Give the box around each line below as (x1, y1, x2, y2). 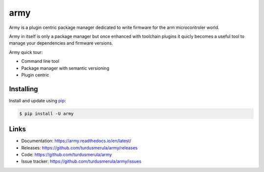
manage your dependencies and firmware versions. (9, 40, 113, 46)
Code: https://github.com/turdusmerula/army (21, 152, 112, 158)
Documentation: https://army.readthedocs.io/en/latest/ (21, 138, 132, 144)
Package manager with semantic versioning (21, 65, 110, 71)
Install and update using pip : (9, 98, 66, 103)
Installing (9, 85, 39, 93)
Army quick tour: (9, 49, 43, 55)
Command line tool (21, 58, 60, 64)
